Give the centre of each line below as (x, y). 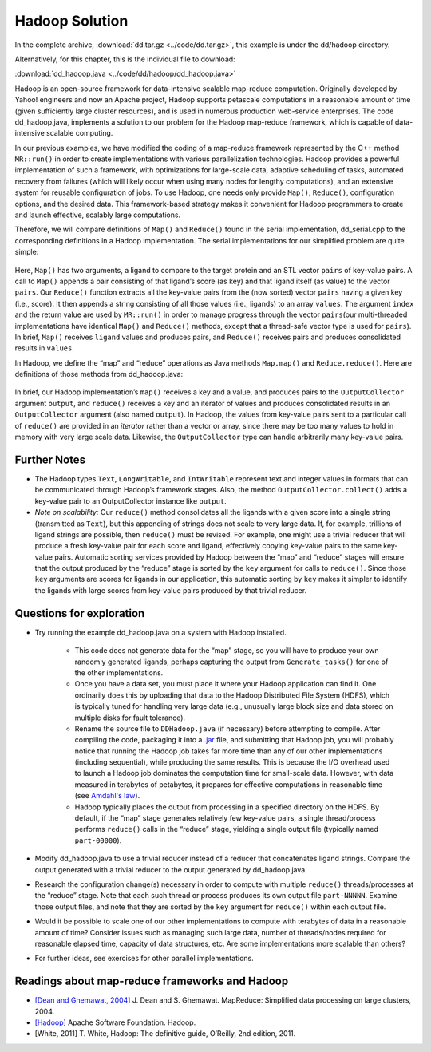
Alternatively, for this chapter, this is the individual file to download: (125, 59)
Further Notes (50, 459)
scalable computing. (80, 133)
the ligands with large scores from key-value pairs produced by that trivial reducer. (171, 590)
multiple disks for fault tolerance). (130, 718)
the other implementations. (119, 672)
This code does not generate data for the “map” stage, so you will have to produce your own (227, 651)
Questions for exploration (80, 613)
